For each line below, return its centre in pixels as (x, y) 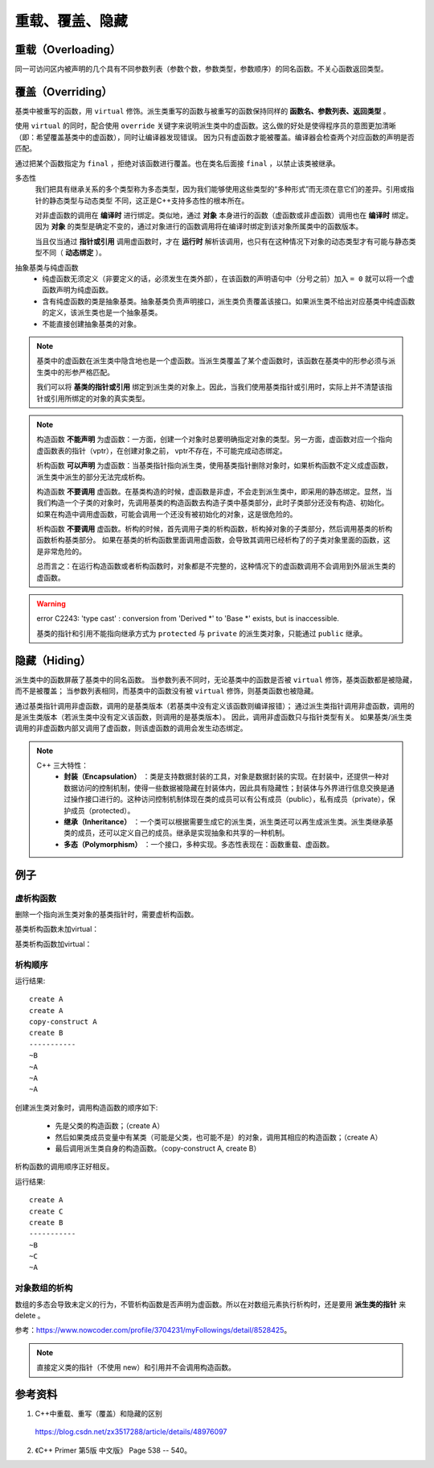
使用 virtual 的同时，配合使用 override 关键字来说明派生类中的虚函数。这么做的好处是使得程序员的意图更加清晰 (206, 126)
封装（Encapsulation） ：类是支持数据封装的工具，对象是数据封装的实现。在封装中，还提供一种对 (227, 776)
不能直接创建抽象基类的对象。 (91, 324)
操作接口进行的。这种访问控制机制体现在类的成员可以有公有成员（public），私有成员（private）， (229, 799)
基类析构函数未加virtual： (57, 929)
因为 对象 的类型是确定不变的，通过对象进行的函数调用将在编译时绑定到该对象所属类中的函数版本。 (199, 226)
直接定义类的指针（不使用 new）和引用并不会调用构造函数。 (136, 1367)
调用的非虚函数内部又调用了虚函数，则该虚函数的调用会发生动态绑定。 (131, 728)
